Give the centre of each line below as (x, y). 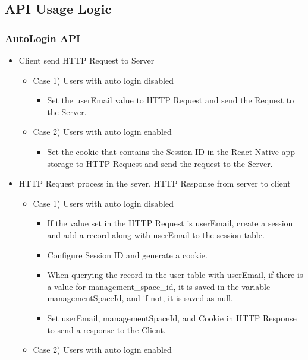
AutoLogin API (43, 38)
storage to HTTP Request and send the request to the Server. (160, 163)
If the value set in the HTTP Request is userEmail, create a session (170, 223)
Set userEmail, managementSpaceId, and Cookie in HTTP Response (172, 318)
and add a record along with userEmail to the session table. (156, 234)
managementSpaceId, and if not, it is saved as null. (140, 298)
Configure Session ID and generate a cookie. (127, 255)
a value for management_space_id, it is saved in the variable (159, 286)
